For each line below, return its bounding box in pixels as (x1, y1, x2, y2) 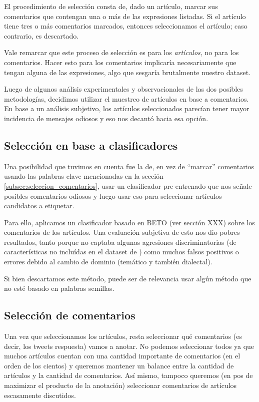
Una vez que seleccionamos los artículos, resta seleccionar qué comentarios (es (4, 331, 242, 341)
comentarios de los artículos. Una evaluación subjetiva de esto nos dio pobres (4, 227, 240, 237)
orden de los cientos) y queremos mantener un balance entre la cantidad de (4, 360, 234, 370)
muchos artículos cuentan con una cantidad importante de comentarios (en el (4, 350, 240, 361)
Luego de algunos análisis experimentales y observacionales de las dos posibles (4, 84, 243, 94)
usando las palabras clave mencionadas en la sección (4, 171, 163, 181)
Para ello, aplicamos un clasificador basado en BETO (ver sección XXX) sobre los (4, 217, 255, 227)
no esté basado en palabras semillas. (4, 283, 114, 293)
